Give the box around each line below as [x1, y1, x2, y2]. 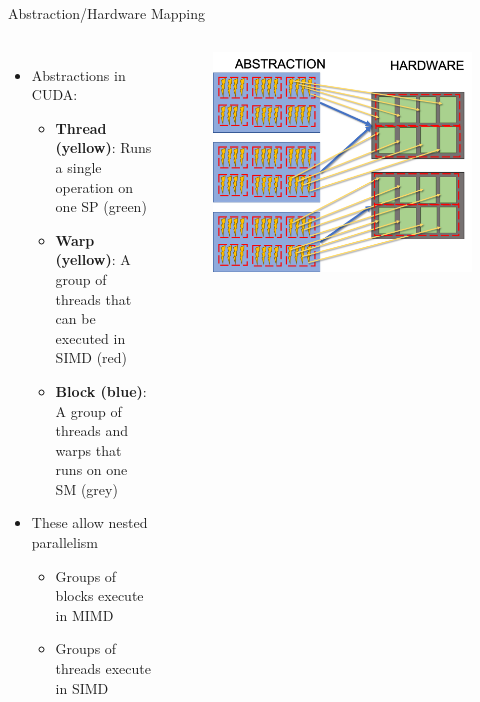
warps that [55, 439, 122, 460]
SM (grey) [55, 478, 118, 499]
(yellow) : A [55, 249, 131, 270]
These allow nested [31, 512, 148, 533]
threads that [55, 288, 132, 309]
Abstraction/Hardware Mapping [8, 3, 206, 23]
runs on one [55, 459, 128, 480]
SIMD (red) [55, 347, 128, 368]
